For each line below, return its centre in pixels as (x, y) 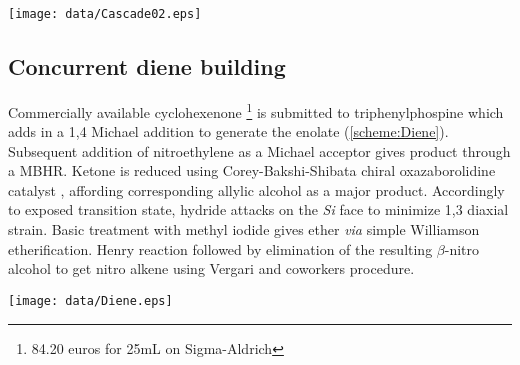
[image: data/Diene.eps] (90, 300)
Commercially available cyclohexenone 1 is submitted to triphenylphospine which (256, 110)
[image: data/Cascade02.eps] (105, 14)
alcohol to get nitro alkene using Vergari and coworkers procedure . (211, 268)
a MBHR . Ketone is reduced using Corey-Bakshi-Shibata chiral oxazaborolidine (252, 170)
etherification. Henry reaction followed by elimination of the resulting (220, 248)
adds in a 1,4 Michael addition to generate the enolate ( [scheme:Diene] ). (228, 131)
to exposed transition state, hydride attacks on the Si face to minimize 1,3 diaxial (258, 209)
